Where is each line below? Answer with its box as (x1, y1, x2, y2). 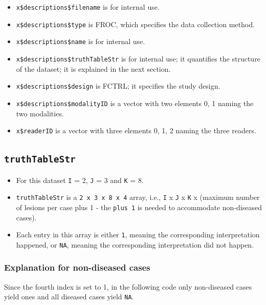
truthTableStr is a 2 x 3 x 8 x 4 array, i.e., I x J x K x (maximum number (16, 192, 260, 202)
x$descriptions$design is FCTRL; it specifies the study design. (16, 80, 220, 91)
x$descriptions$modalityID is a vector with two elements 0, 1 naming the (16, 97, 254, 108)
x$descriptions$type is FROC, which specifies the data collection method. (16, 18, 255, 29)
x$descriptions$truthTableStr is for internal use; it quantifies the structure (16, 53, 260, 64)
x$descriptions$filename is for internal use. (16, 2, 160, 12)
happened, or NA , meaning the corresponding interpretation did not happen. (16, 239, 254, 250)
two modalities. (16, 108, 64, 118)
